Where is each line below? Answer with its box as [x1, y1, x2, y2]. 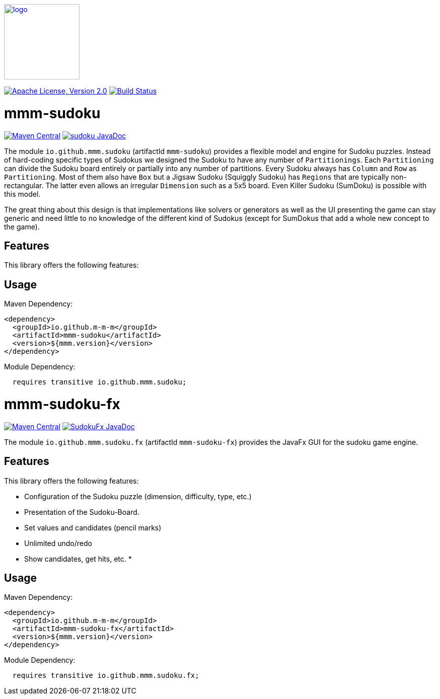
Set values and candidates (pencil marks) [24, 523, 162, 532]
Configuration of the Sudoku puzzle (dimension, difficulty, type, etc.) [24, 492, 252, 501]
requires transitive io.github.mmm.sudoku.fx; [12, 671, 199, 680]
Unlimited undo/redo [24, 538, 92, 548]
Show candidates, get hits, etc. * [24, 554, 132, 563]
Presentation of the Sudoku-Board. [24, 507, 139, 516]
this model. [4, 189, 41, 198]
